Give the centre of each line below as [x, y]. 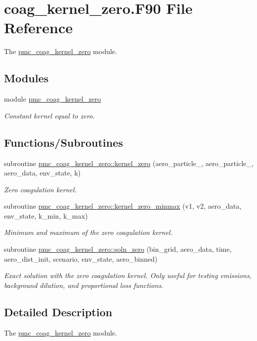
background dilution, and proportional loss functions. [84, 285]
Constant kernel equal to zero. [49, 115]
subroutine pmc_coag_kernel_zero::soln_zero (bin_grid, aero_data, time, [118, 249]
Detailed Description [58, 312]
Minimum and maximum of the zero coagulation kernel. [88, 232]
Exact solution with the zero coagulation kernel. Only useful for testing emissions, [128, 275]
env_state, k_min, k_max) [46, 215]
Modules [26, 78]
